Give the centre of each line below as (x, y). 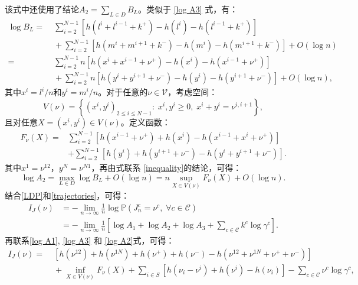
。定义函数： (145, 122)
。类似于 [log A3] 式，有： (188, 9)
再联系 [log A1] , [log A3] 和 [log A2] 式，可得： (90, 240)
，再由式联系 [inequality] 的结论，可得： (166, 168)
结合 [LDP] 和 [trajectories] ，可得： (67, 195)
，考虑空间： (193, 92)
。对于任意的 (123, 92)
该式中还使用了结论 (42, 9)
